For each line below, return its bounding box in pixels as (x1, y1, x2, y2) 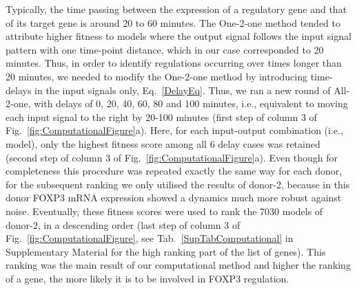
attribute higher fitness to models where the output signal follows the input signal (6, 29, 351, 43)
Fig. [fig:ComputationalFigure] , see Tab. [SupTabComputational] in (6, 231, 294, 245)
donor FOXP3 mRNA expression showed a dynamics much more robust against (6, 190, 342, 205)
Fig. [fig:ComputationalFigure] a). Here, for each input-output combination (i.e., (6, 123, 343, 137)
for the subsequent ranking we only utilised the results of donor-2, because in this (6, 177, 350, 191)
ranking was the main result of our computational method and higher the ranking (6, 258, 351, 272)
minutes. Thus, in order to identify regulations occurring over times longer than (6, 56, 342, 70)
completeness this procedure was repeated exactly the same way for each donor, (6, 164, 343, 178)
